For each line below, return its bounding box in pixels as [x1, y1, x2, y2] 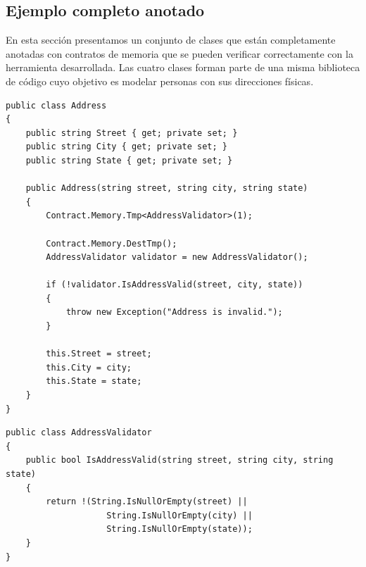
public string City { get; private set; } [25, 142, 227, 152]
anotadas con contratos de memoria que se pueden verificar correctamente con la [6, 46, 353, 61]
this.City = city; [46, 362, 132, 373]
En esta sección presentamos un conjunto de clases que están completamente [6, 32, 336, 47]
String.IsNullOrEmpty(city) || [106, 510, 253, 521]
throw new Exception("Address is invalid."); [65, 307, 283, 318]
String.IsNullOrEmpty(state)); [106, 524, 253, 535]
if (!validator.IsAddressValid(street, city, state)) [46, 280, 303, 290]
